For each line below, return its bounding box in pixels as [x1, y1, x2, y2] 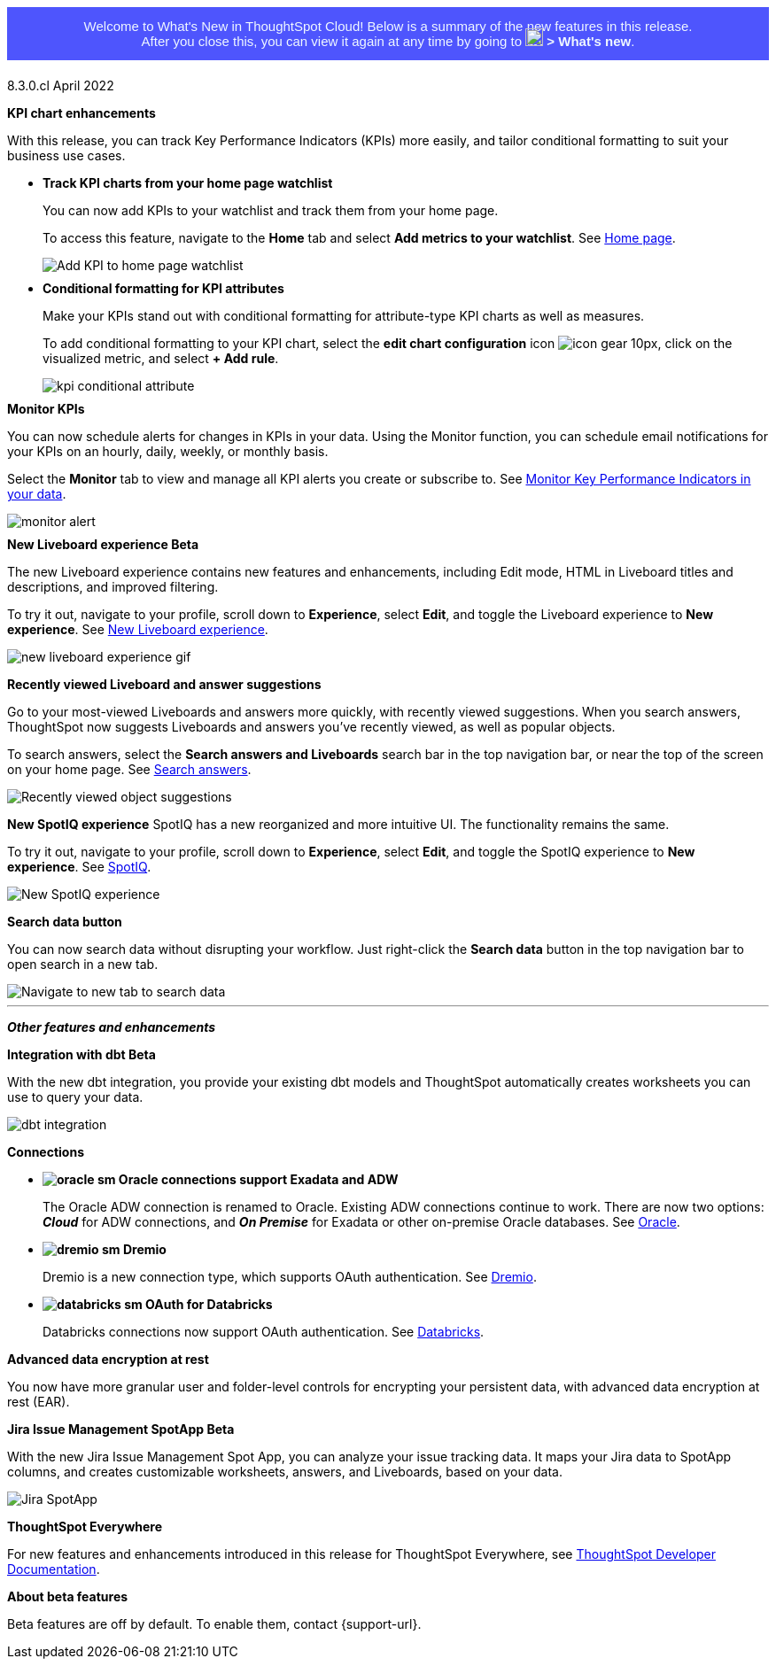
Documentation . [7, 1561, 100, 1577]
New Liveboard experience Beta [7, 537, 199, 552]
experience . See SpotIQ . [7, 859, 151, 874]
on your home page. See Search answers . [7, 762, 252, 777]
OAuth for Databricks [145, 1297, 273, 1312]
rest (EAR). [7, 1394, 70, 1409]
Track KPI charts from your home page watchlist [43, 175, 333, 190]
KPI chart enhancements [7, 105, 156, 120]
